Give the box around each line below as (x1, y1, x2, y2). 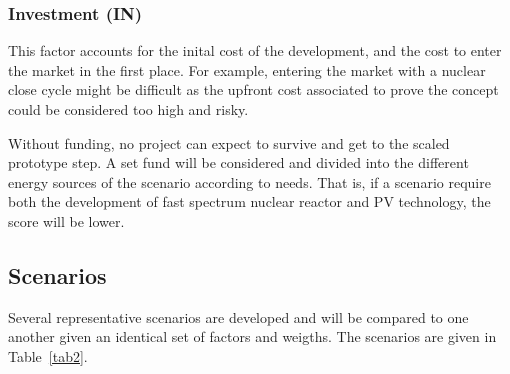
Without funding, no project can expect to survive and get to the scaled (8, 132, 450, 153)
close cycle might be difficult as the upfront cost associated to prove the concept (8, 79, 499, 100)
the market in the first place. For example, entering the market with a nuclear (8, 59, 486, 80)
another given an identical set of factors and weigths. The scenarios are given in (8, 326, 497, 347)
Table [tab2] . (8, 345, 88, 366)
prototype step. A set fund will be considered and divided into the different (8, 152, 469, 173)
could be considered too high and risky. (8, 99, 249, 119)
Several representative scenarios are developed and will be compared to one (8, 306, 469, 327)
